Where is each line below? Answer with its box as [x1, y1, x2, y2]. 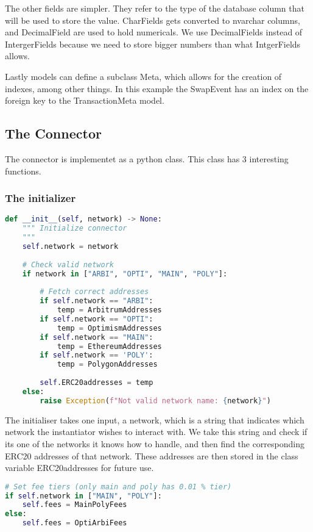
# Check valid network [22, 260, 114, 269]
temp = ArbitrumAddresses [57, 306, 162, 315]
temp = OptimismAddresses [57, 323, 162, 332]
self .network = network [22, 242, 119, 251]
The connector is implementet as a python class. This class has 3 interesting [5, 152, 289, 165]
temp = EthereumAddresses [57, 342, 162, 351]
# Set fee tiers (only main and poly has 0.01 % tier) [5, 482, 232, 491]
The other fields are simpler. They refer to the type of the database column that [5, 2, 304, 14]
